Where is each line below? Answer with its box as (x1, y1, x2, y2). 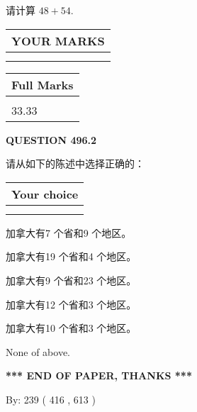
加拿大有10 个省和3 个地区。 (6, 321, 137, 335)
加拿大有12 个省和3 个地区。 (6, 296, 137, 311)
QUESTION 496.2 (6, 132, 97, 147)
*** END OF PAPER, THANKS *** (6, 368, 192, 383)
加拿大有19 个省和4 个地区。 (6, 249, 137, 264)
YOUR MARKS (11, 32, 105, 49)
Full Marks (11, 76, 74, 93)
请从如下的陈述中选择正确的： (6, 156, 145, 171)
